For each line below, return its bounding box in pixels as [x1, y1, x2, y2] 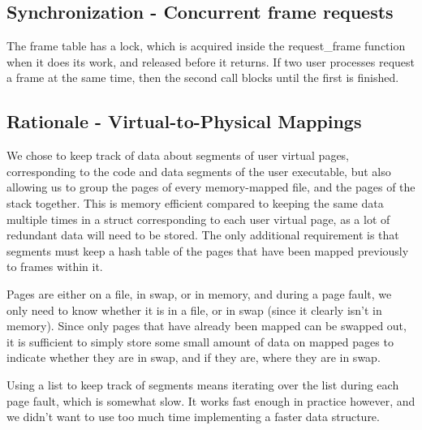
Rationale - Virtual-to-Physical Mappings [6, 109, 362, 134]
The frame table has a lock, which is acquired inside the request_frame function [6, 37, 406, 54]
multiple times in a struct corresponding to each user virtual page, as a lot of [6, 210, 390, 227]
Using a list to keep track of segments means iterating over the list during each [6, 376, 399, 393]
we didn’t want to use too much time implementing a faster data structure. [6, 408, 380, 425]
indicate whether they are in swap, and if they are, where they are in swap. [6, 349, 381, 366]
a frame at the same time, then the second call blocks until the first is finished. [6, 69, 399, 86]
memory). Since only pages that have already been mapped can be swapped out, [6, 317, 407, 334]
